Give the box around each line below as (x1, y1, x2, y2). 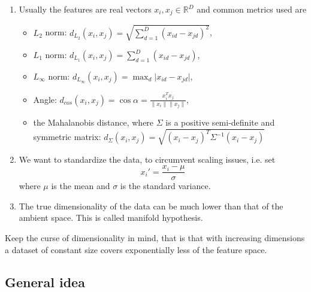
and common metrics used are (197, 3, 307, 15)
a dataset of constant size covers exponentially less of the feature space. (5, 243, 267, 255)
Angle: (33, 93, 57, 105)
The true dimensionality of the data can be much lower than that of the (19, 199, 283, 212)
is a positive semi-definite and (165, 116, 275, 129)
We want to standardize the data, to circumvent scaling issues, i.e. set (19, 153, 276, 165)
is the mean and (51, 180, 110, 192)
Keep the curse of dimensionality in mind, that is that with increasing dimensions (5, 232, 305, 244)
